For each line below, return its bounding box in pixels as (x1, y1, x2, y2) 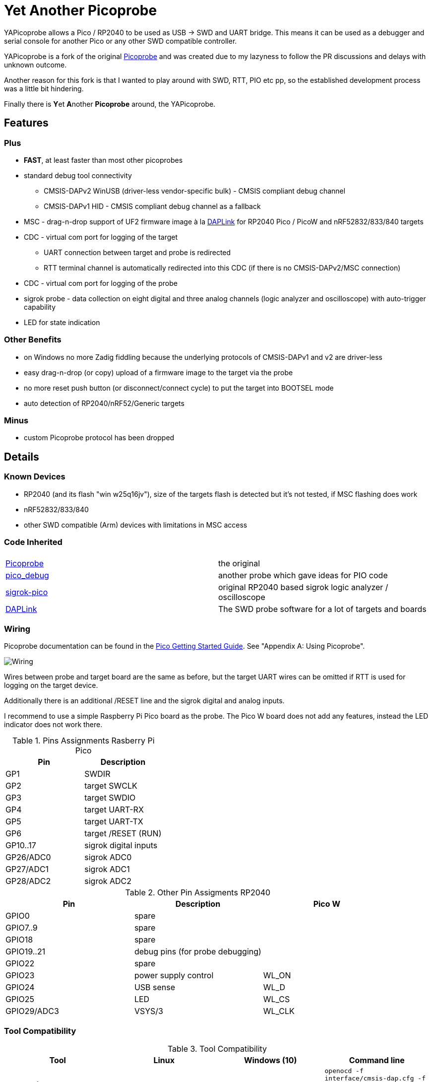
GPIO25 (5, 994, 34, 1005)
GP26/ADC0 (5, 852, 51, 863)
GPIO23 (5, 970, 35, 981)
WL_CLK (263, 1006, 295, 1016)
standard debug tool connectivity (24, 171, 132, 180)
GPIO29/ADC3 (5, 1006, 59, 1016)
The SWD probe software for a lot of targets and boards (218, 604, 427, 614)
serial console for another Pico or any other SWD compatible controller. (4, 36, 237, 45)
